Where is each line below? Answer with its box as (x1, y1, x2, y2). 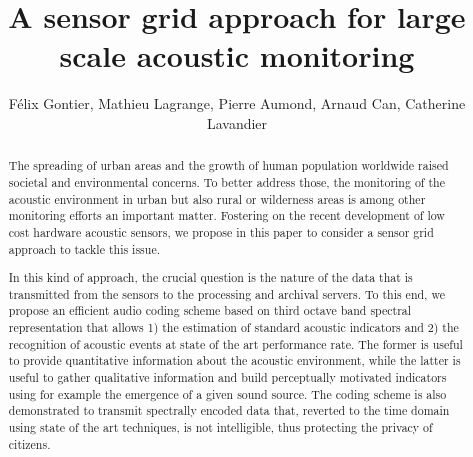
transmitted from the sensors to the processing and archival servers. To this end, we (8, 285, 445, 302)
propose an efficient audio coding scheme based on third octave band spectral (8, 302, 412, 319)
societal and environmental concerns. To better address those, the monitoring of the (8, 173, 445, 190)
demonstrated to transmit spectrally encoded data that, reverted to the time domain (8, 402, 450, 419)
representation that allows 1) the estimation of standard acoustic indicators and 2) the (8, 319, 459, 336)
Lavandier (206, 112, 268, 133)
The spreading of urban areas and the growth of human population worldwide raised (8, 157, 449, 174)
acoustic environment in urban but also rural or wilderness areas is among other (8, 190, 426, 207)
